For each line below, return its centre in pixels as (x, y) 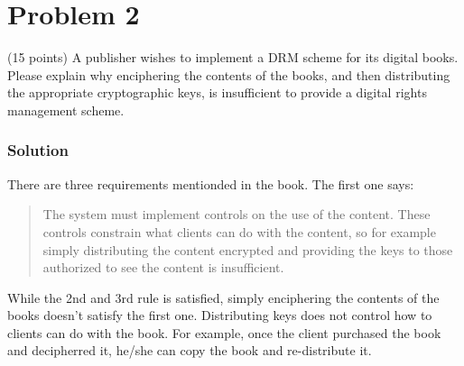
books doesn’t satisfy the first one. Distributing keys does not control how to (220, 315)
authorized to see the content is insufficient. (163, 267)
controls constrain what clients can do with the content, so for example (239, 231)
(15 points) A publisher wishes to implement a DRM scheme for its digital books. (233, 57)
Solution (38, 150)
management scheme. (66, 110)
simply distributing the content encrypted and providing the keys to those (248, 249)
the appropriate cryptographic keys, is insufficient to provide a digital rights (217, 92)
